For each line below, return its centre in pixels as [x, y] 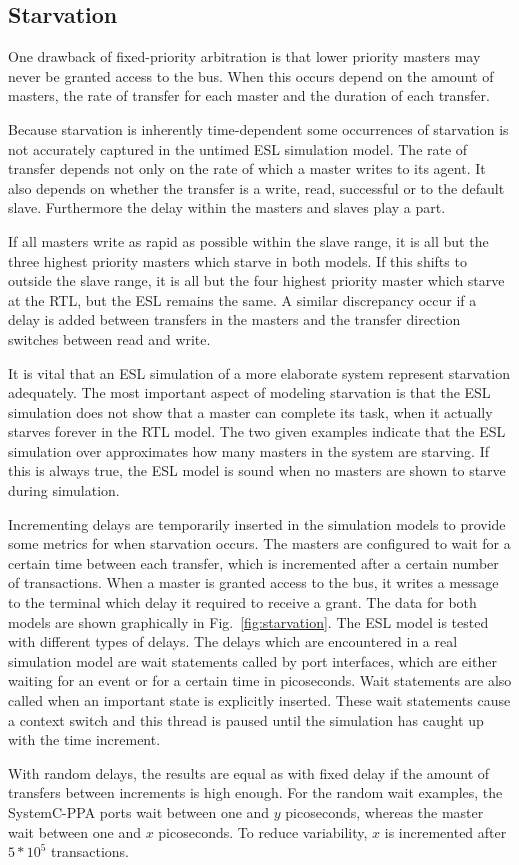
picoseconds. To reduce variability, [263, 831]
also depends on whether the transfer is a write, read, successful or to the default [256, 187]
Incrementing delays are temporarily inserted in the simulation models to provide [257, 523]
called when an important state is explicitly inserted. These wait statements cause [259, 700]
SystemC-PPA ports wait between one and [139, 811]
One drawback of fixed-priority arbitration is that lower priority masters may [244, 56]
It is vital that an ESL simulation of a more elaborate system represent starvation [259, 372]
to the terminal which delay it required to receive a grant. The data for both [242, 602]
